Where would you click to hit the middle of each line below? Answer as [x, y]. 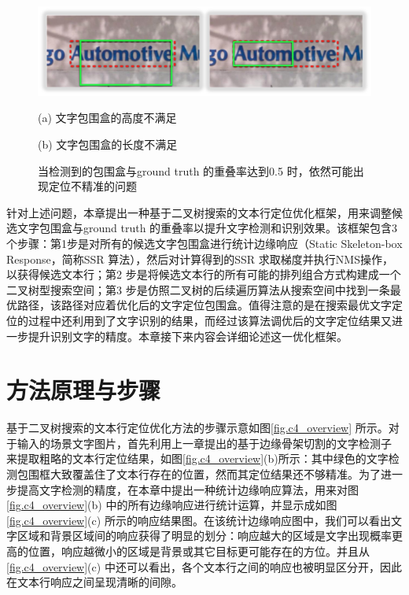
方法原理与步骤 [84, 390]
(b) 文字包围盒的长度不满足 [108, 144]
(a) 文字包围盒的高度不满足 [107, 118]
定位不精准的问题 [92, 186]
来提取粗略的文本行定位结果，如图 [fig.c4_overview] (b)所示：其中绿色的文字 [197, 458]
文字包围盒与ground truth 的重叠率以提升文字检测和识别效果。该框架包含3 [207, 228]
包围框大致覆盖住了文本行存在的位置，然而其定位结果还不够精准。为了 [199, 474]
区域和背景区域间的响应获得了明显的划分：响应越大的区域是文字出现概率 [204, 536]
